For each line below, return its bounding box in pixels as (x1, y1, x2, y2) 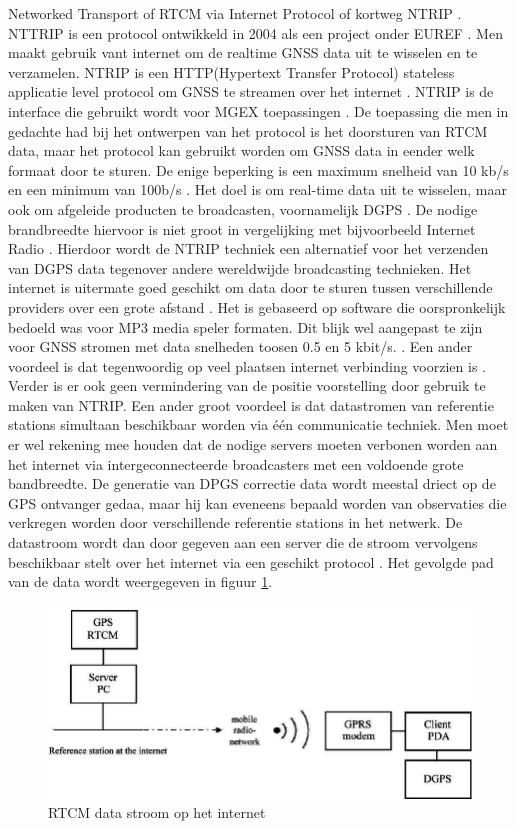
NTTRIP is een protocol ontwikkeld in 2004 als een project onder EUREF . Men (8, 22, 503, 43)
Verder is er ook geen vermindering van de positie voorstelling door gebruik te (8, 375, 486, 396)
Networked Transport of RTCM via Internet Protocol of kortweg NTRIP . (8, 3, 462, 23)
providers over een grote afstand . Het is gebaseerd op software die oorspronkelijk (8, 296, 506, 317)
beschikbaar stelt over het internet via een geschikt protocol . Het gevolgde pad (8, 551, 494, 572)
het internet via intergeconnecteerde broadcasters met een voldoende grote (8, 453, 464, 474)
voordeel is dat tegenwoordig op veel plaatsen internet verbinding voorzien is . (8, 355, 487, 376)
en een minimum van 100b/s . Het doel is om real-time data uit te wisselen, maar (8, 179, 507, 200)
